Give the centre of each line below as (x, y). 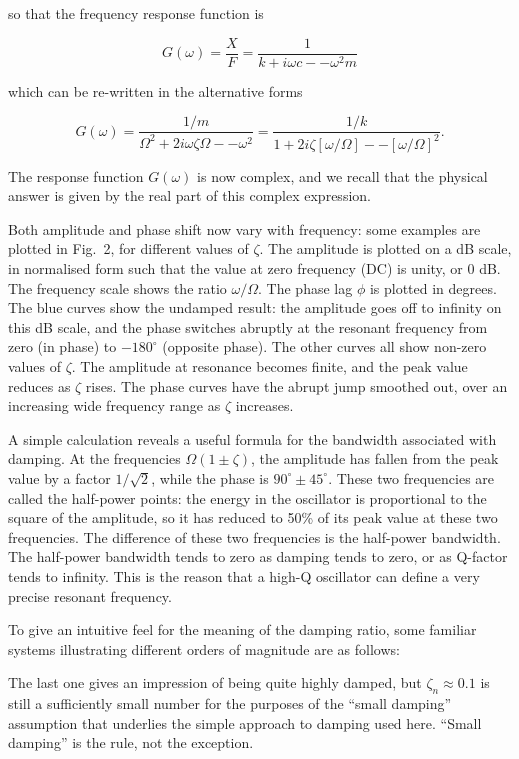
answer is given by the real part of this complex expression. (189, 195)
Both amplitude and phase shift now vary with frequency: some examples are (244, 228)
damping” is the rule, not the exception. (131, 742)
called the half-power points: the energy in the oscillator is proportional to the (247, 497)
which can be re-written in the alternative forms (155, 90)
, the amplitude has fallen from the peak (375, 458)
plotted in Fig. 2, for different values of (128, 248)
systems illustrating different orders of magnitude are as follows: (204, 648)
